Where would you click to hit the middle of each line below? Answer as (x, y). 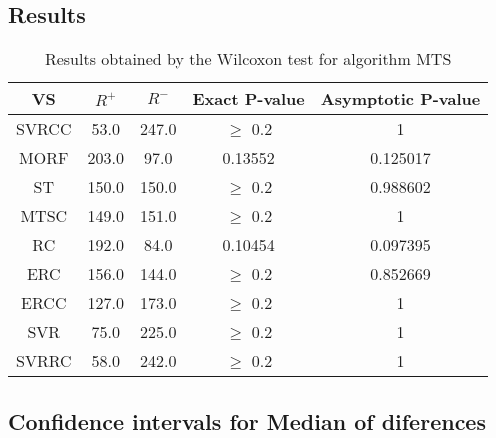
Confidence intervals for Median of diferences (247, 420)
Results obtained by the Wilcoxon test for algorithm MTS (248, 59)
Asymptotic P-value (400, 99)
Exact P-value (248, 99)
